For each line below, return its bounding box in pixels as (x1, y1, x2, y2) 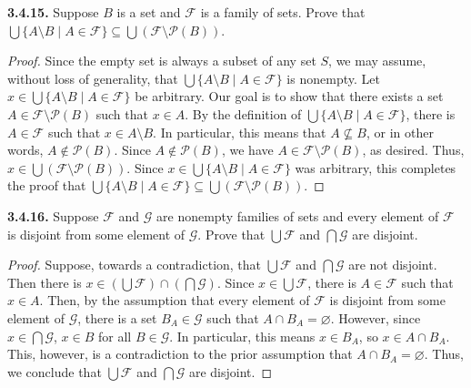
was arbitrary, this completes (295, 158, 456, 177)
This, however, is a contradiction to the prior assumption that (7, 344, 353, 363)
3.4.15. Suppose (7, 3, 99, 21)
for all (98, 326, 132, 345)
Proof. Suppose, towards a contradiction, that (7, 255, 262, 274)
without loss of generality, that (7, 68, 178, 87)
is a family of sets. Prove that (200, 3, 366, 21)
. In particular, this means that (153, 122, 326, 141)
